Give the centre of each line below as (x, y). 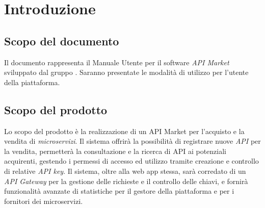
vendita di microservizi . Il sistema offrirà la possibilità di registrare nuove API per (132, 141)
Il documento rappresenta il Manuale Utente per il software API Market (117, 62)
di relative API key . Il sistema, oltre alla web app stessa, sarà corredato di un (125, 171)
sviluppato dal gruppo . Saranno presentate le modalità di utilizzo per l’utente (126, 72)
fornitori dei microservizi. (44, 201)
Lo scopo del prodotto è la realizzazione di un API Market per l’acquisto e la (124, 131)
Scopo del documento (62, 41)
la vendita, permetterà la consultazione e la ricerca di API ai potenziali (115, 151)
